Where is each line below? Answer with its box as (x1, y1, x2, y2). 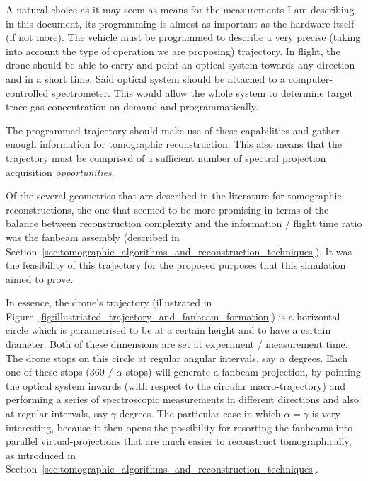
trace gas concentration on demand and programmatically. (6, 99, 258, 114)
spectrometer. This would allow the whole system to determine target (51, 85, 353, 100)
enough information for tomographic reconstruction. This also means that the (6, 137, 342, 151)
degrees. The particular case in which (119, 406, 281, 421)
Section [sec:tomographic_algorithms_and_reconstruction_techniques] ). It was (6, 243, 352, 258)
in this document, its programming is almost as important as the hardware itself (6, 16, 355, 30)
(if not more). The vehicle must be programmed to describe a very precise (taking (6, 30, 361, 45)
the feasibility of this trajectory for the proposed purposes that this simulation (6, 257, 346, 272)
